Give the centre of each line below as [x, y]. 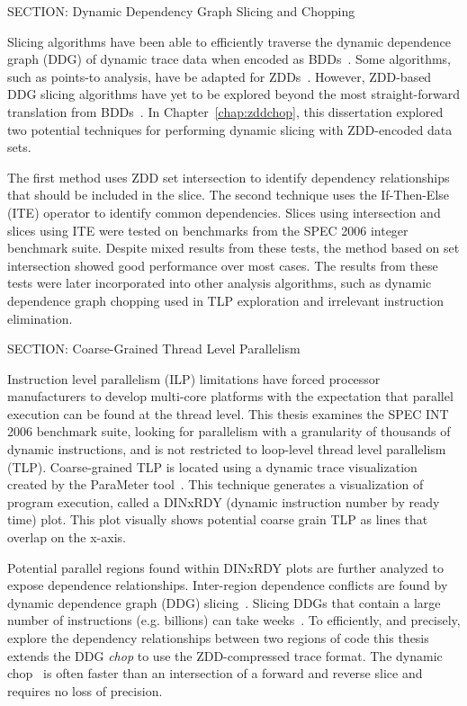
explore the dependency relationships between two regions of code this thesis [218, 638]
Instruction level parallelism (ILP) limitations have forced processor [194, 378]
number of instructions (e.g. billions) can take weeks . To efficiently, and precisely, [234, 620]
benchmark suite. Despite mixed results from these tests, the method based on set [233, 248]
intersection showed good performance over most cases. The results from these [223, 265]
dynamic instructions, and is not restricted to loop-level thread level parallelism [227, 449]
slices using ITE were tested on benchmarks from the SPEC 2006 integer [208, 230]
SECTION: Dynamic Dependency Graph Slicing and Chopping [181, 11]
